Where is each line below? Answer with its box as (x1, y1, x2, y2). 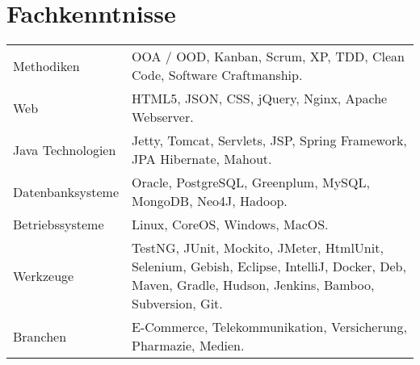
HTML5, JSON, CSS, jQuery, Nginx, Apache (132, 89, 388, 108)
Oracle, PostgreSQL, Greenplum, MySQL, (132, 173, 370, 192)
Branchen (13, 326, 67, 346)
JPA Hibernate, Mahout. (132, 149, 272, 169)
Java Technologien (13, 140, 116, 159)
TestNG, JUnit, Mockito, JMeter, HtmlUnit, (132, 238, 384, 258)
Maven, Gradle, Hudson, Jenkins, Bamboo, (132, 275, 375, 295)
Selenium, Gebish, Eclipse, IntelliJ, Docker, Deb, (132, 257, 406, 276)
